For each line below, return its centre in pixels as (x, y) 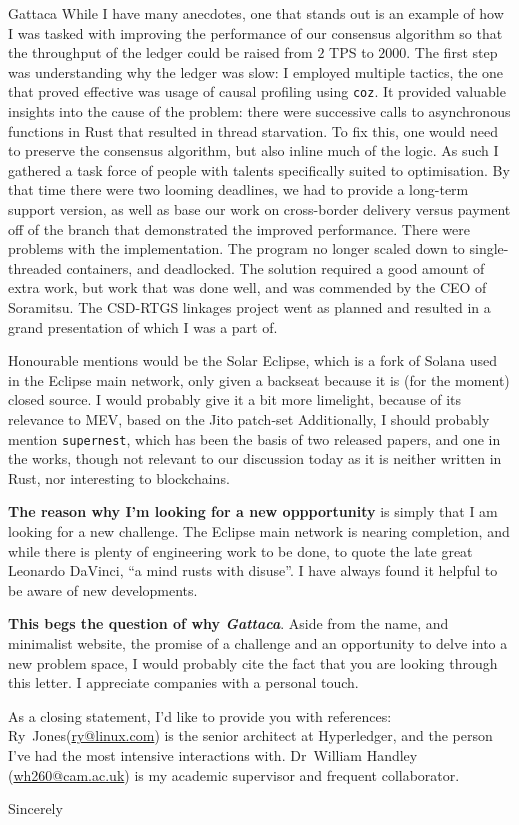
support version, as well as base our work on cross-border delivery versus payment (259, 209)
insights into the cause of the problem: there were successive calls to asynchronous (259, 111)
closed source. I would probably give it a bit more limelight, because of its (235, 399)
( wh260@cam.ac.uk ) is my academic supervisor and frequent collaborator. (234, 774)
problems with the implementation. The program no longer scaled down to (236, 248)
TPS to (351, 52)
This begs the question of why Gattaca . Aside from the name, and (228, 623)
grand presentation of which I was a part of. (143, 326)
